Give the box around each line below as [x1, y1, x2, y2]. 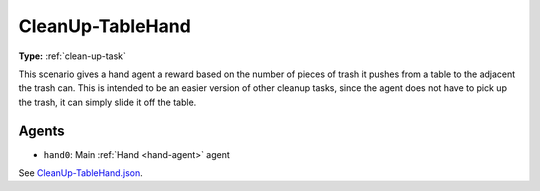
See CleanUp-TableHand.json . [18, 167, 144, 179]
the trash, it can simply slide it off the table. [18, 96, 197, 108]
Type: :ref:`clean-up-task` [18, 50, 127, 62]
